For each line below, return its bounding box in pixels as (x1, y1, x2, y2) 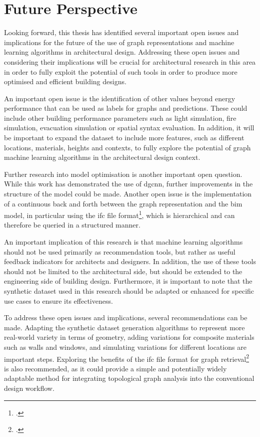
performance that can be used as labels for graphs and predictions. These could (4, 103, 247, 113)
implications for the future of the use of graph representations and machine (4, 37, 234, 47)
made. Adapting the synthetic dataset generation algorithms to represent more (4, 322, 245, 332)
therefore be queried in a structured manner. (4, 220, 140, 230)
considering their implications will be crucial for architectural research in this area (4, 56, 256, 67)
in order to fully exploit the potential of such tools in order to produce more (4, 66, 237, 77)
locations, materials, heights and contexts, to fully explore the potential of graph (4, 142, 251, 152)
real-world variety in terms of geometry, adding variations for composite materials (4, 332, 254, 342)
